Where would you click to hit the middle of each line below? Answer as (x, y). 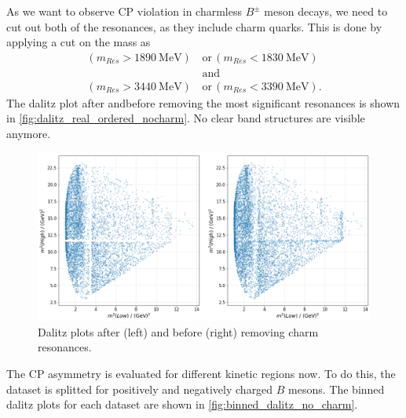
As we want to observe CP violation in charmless (124, 11)
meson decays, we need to (326, 11)
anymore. (29, 134)
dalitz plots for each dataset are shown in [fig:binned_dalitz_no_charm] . (182, 404)
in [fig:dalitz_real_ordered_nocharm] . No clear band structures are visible (186, 118)
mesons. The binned (337, 389)
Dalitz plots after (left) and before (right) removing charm (178, 331)
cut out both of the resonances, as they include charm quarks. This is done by (194, 26)
